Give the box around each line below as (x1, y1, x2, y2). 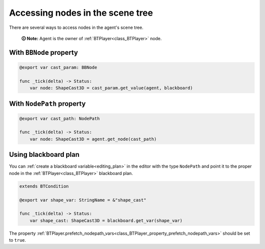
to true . (9, 237, 26, 243)
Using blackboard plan (9, 150, 79, 159)
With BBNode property (9, 48, 78, 56)
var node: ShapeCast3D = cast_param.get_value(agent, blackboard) (29, 85, 193, 91)
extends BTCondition (19, 183, 69, 189)
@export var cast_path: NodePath (19, 116, 100, 121)
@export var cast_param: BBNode (19, 64, 98, 70)
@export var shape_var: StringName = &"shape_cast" (19, 197, 147, 203)
